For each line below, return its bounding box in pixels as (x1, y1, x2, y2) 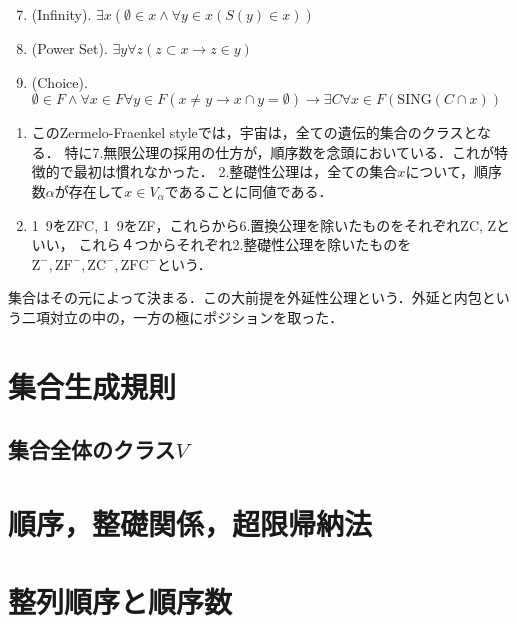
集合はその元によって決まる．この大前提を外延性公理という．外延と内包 (8, 287, 482, 308)
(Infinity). (31, 4, 92, 24)
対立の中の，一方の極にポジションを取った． (49, 306, 344, 327)
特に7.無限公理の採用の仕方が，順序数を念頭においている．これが (64, 141, 495, 162)
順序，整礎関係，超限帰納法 (8, 502, 373, 543)
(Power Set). (31, 38, 108, 58)
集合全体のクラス (8, 434, 176, 465)
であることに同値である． (164, 180, 333, 201)
